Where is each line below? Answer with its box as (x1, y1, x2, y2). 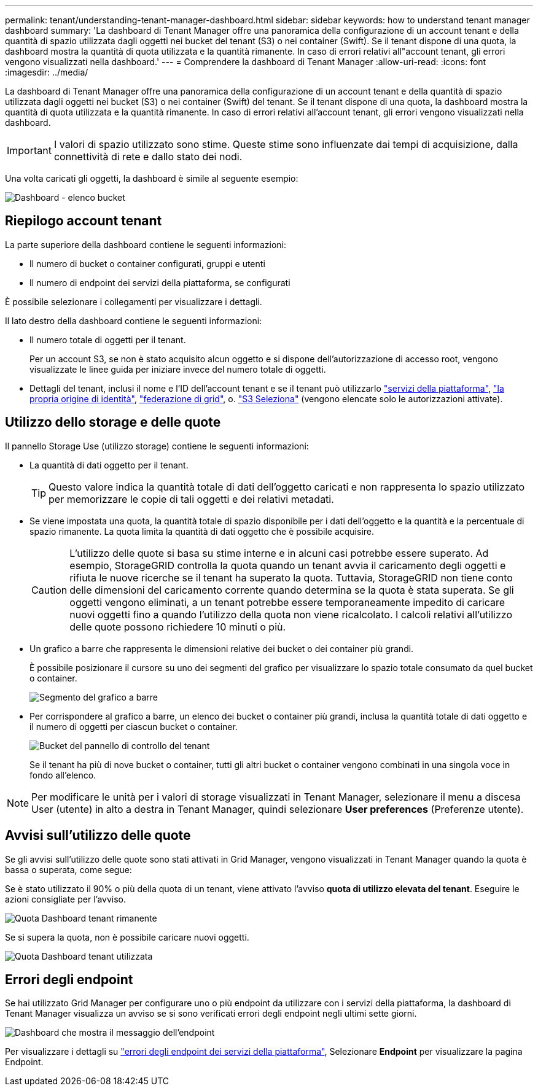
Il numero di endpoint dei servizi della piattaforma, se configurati (29, 277, 290, 288)
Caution (31, 583, 68, 596)
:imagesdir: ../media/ (5, 67, 88, 77)
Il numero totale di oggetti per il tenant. (29, 334, 186, 345)
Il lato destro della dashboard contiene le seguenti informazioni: (5, 315, 262, 326)
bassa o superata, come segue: (5, 864, 132, 875)
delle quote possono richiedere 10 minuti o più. (69, 620, 286, 633)
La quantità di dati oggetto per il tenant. (29, 459, 189, 470)
